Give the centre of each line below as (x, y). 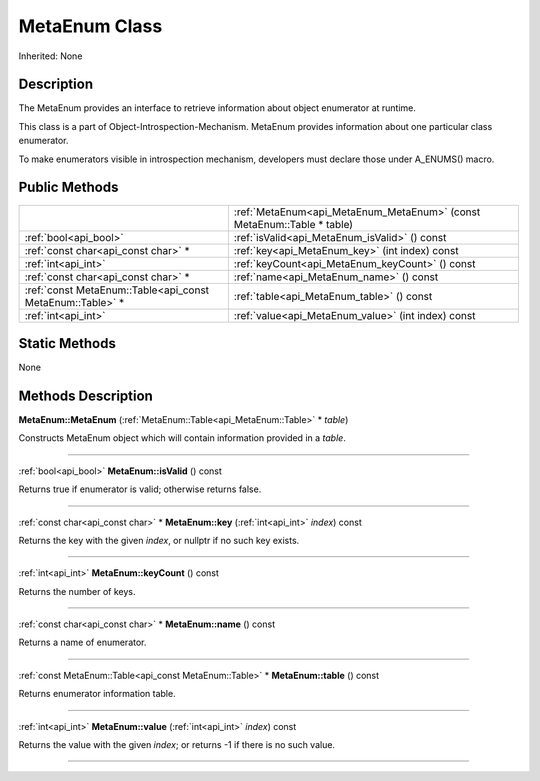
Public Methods (68, 187)
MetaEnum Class (90, 26)
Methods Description (86, 395)
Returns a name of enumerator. (82, 642)
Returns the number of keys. (77, 591)
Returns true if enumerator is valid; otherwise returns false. (140, 489)
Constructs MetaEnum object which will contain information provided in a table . (182, 438)
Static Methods (67, 343)
